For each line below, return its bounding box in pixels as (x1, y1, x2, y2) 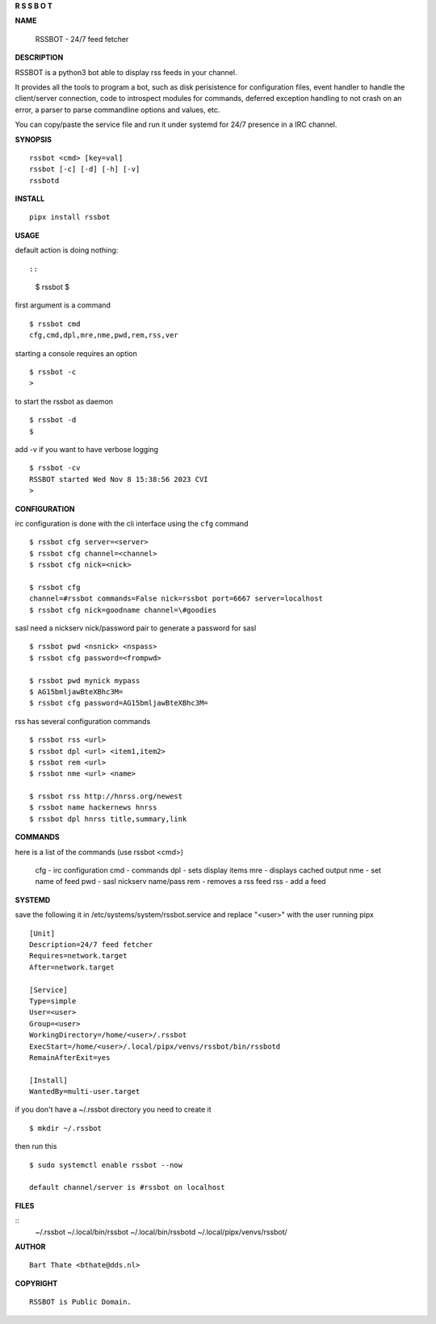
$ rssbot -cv (29, 463, 81, 472)
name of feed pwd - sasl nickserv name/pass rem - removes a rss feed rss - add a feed (35, 877, 326, 886)
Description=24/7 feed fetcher (29, 941, 153, 949)
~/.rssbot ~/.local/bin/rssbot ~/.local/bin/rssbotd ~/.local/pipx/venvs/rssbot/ (35, 1227, 288, 1237)
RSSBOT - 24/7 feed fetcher (35, 34, 129, 44)
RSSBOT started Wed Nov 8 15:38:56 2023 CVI (29, 475, 209, 484)
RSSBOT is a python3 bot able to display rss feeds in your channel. (15, 67, 237, 77)
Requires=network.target (29, 951, 128, 961)
